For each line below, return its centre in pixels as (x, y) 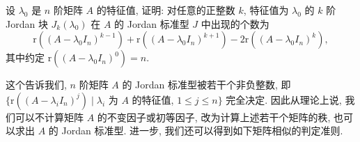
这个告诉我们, (36, 85)
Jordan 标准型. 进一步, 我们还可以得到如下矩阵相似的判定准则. (202, 131)
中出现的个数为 (235, 23)
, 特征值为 (266, 10)
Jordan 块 (27, 23)
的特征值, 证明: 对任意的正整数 (166, 10)
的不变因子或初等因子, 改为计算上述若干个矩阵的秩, (214, 117)
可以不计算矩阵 (49, 117)
